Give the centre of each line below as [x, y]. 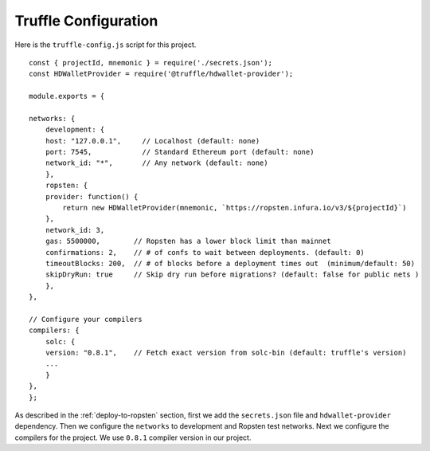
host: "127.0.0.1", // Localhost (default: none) [152, 141]
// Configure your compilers [86, 319]
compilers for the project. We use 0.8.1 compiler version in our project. [133, 437]
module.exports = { [67, 96]
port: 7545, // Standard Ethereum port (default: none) [180, 152]
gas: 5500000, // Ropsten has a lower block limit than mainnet [188, 241]
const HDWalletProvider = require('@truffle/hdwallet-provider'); [161, 74]
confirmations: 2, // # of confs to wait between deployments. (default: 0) [205, 252]
